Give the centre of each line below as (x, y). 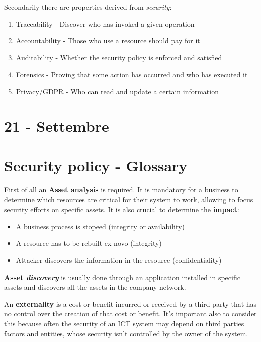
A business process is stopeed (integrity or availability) (100, 226)
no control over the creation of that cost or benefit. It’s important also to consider (130, 314)
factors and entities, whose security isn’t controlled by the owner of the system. (126, 333)
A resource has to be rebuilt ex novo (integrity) (89, 243)
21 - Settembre (57, 126)
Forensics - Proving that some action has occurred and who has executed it (132, 74)
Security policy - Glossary (96, 165)
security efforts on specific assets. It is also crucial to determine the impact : (122, 209)
